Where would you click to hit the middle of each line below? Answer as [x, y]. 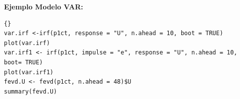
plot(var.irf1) [29, 72]
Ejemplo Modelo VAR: [44, 6]
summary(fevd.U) [31, 91]
